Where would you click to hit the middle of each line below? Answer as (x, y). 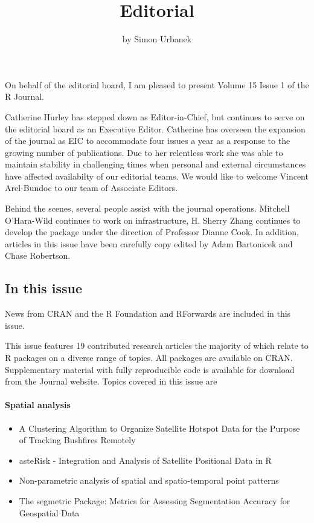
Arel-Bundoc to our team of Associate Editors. (91, 188)
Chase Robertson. (38, 255)
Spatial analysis (38, 405)
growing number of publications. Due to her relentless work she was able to (144, 152)
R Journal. (25, 96)
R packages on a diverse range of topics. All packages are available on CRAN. (149, 358)
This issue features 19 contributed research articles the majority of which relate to (157, 346)
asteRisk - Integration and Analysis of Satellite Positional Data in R (145, 460)
